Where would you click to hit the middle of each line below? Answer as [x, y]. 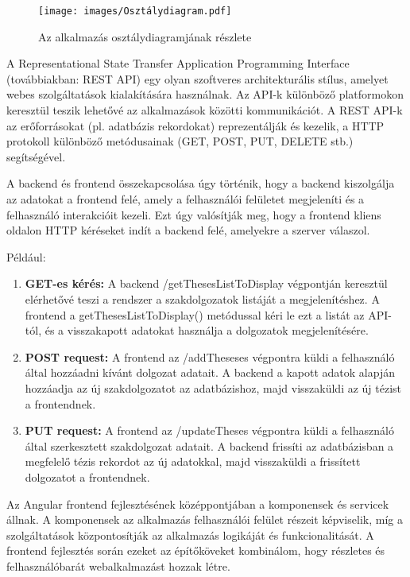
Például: [26, 256]
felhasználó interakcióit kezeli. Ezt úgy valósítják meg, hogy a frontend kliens [194, 214]
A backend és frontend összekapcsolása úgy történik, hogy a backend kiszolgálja [201, 183]
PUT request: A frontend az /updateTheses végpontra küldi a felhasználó [209, 430]
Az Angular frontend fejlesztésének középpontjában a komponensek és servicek [198, 503]
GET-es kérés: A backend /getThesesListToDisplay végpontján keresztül [206, 283]
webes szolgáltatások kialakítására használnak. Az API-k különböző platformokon [205, 94]
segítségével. [36, 156]
